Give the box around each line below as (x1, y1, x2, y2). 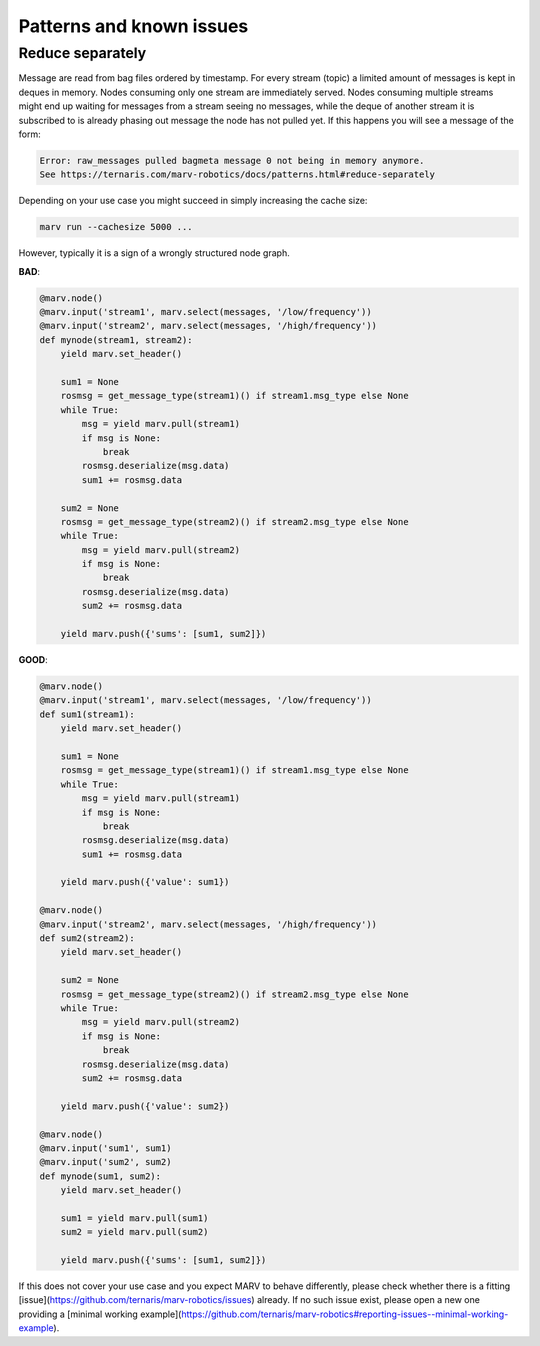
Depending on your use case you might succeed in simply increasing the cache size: (18, 195, 368, 207)
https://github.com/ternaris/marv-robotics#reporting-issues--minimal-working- (181, 1308, 509, 1320)
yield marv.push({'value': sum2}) (60, 1100, 230, 1112)
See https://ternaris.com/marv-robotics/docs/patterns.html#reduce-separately (39, 169, 435, 180)
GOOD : (18, 654, 49, 666)
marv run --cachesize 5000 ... (39, 221, 194, 233)
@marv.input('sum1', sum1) (39, 1142, 172, 1154)
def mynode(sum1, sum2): (39, 1170, 162, 1182)
